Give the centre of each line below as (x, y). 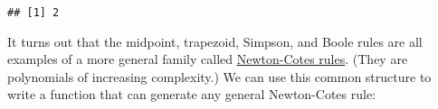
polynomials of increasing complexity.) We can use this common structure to (219, 76)
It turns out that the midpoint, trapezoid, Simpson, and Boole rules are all (215, 41)
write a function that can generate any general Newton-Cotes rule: (191, 94)
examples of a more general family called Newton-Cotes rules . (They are (208, 59)
